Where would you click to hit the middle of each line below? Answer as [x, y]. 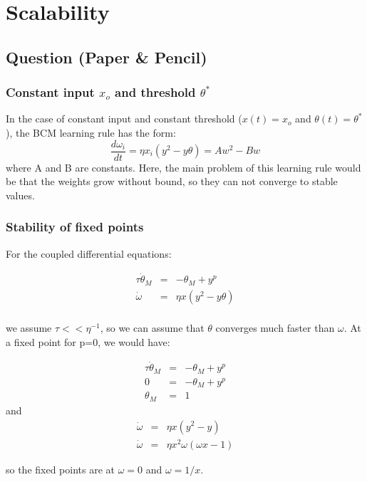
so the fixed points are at [61, 469]
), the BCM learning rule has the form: [91, 132]
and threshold [155, 92]
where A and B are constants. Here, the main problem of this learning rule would [183, 167]
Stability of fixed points [75, 227]
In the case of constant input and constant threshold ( [124, 119]
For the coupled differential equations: [89, 253]
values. [20, 195]
